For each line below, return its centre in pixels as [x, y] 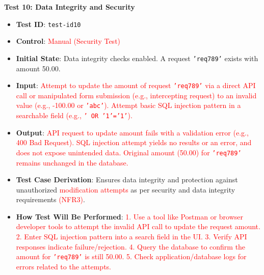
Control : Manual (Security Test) [68, 41]
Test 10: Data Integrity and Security [70, 7]
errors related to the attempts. [63, 266]
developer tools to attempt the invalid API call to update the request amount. [138, 226]
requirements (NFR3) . [50, 199]
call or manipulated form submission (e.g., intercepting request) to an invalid [136, 95]
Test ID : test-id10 [48, 24]
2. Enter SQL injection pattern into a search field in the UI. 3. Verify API [131, 237]
